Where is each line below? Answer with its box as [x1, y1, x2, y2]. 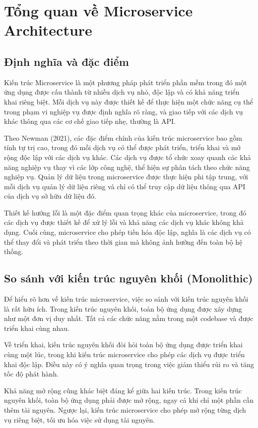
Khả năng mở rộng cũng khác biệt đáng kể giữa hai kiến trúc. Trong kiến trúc [4, 385, 242, 395]
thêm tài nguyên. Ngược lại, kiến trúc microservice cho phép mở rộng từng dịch [4, 405, 246, 415]
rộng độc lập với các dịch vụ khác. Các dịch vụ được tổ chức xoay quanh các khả [4, 152, 251, 162]
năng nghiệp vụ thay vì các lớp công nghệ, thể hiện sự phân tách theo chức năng [4, 161, 250, 172]
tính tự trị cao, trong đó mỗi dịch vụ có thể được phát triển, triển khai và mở [4, 142, 241, 153]
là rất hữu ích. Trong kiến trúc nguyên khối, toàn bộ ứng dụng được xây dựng [4, 303, 242, 314]
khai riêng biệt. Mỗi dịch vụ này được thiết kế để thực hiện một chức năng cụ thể [4, 96, 253, 107]
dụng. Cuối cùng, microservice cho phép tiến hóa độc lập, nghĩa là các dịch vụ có [4, 227, 251, 237]
